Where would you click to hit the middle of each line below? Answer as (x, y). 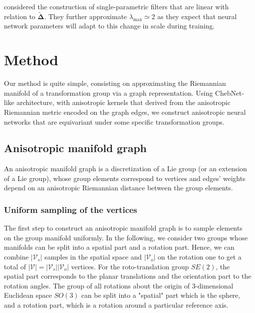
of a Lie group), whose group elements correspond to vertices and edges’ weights (125, 178)
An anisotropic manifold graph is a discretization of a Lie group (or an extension (126, 169)
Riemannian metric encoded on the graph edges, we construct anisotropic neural (125, 112)
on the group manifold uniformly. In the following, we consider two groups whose (126, 237)
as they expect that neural (197, 16)
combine (16, 257)
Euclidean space (28, 295)
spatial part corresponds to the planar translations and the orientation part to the (128, 276)
